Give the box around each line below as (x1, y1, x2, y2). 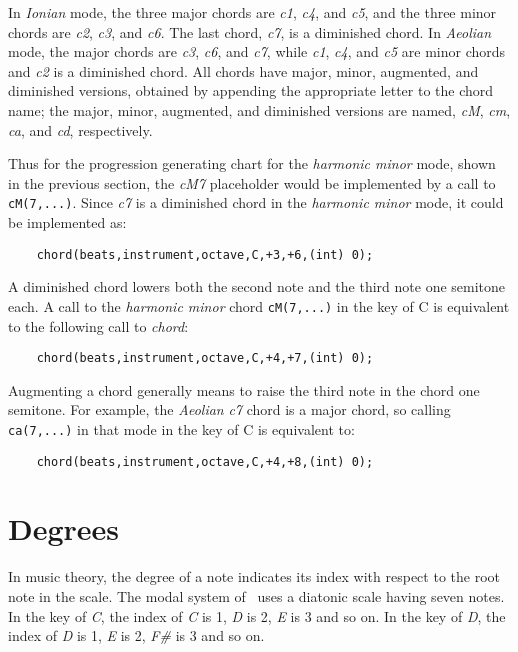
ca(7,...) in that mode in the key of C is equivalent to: (8, 418, 355, 439)
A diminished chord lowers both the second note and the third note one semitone (8, 276, 506, 297)
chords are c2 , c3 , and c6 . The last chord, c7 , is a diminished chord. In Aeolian (8, 21, 492, 42)
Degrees (8, 508, 120, 549)
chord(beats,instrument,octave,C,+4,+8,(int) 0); (36, 454, 374, 469)
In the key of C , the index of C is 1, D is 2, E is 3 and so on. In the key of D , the (8, 605, 506, 626)
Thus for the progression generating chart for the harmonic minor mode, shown (8, 153, 496, 174)
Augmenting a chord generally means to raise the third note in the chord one (8, 379, 480, 400)
